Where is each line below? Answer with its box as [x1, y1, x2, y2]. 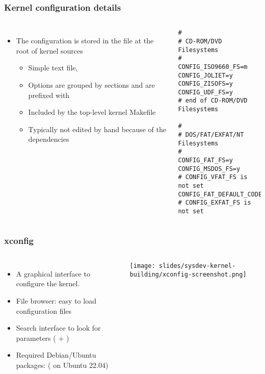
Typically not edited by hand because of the [28, 123, 166, 134]
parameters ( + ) [16, 332, 69, 343]
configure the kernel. [16, 278, 80, 289]
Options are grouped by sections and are [28, 80, 155, 90]
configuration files [16, 305, 72, 316]
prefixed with [28, 89, 70, 100]
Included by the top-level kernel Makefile [28, 107, 156, 117]
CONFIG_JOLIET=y [178, 71, 233, 79]
